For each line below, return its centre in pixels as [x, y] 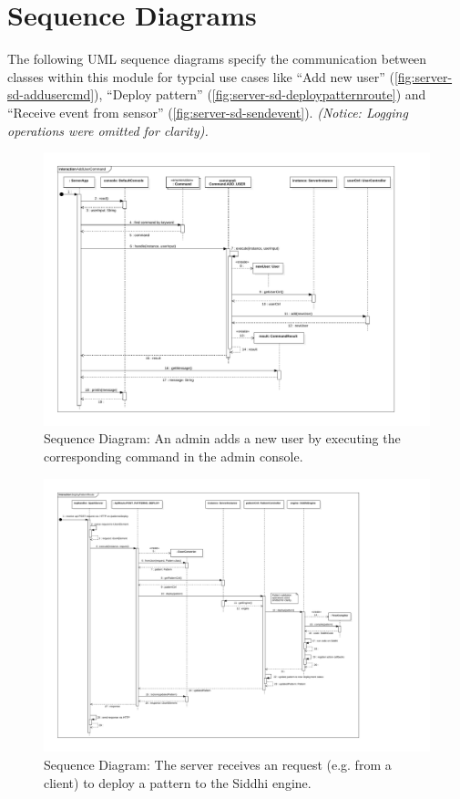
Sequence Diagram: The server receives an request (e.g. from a [218, 765]
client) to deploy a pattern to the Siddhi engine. [178, 782]
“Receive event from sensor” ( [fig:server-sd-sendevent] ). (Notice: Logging [208, 112]
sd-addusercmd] [51, 94]
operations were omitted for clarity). [108, 130]
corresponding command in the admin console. [174, 457]
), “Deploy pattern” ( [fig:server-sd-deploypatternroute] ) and [260, 94]
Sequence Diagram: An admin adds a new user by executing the [222, 438]
